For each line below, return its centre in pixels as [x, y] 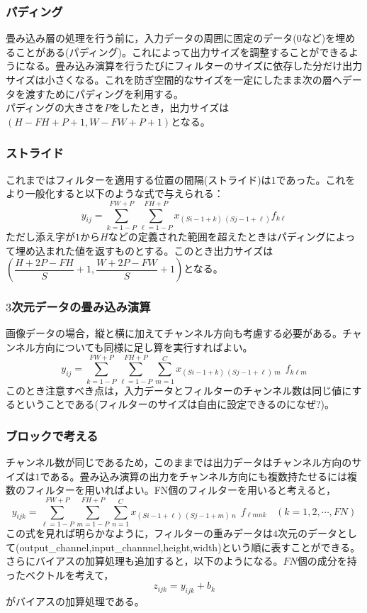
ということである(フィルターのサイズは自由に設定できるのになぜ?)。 [175, 404]
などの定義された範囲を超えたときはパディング [217, 236]
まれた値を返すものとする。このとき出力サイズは [159, 250]
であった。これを [316, 179]
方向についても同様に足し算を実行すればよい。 [144, 347]
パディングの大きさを [55, 107]
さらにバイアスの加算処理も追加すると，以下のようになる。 [145, 561]
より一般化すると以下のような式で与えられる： [115, 193]
